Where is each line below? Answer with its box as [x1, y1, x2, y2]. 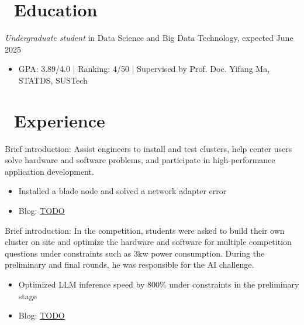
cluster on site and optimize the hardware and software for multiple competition [5, 236, 292, 248]
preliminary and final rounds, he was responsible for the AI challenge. [5, 258, 254, 271]
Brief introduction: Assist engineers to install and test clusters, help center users [5, 142, 292, 154]
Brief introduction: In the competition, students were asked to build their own [5, 224, 285, 236]
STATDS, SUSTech [18, 74, 88, 86]
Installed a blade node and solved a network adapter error [18, 185, 227, 197]
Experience [14, 108, 105, 132]
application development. [5, 165, 94, 177]
